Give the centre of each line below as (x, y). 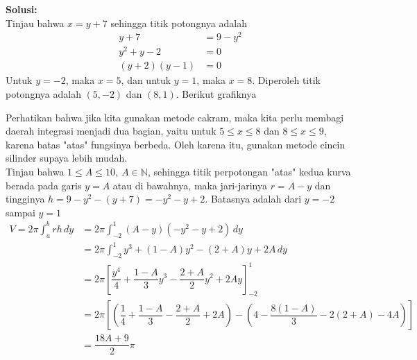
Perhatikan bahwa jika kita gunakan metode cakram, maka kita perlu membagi (175, 117)
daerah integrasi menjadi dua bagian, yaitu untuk (111, 131)
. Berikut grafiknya (216, 94)
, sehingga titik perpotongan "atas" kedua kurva (249, 171)
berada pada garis (44, 185)
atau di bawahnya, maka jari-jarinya (190, 185)
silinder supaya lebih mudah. (67, 158)
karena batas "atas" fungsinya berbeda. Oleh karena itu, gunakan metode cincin (176, 144)
